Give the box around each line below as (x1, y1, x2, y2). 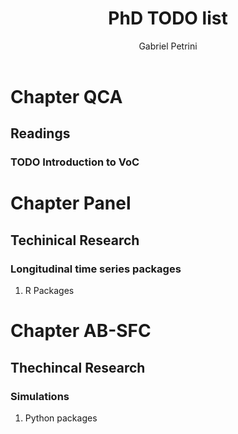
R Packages (24, 285, 75, 297)
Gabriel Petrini (138, 40, 198, 52)
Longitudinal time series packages (10, 262, 182, 276)
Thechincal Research (10, 359, 146, 376)
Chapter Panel (10, 192, 132, 215)
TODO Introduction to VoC (10, 155, 140, 169)
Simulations (10, 389, 70, 403)
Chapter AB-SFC (10, 320, 152, 342)
